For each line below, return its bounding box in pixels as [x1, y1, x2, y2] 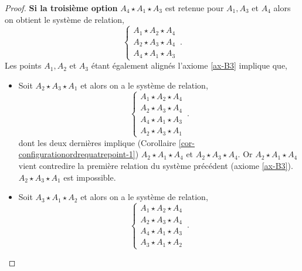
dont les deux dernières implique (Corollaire [18, 136, 177, 148]
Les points [5, 59, 42, 72]
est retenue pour [165, 2, 224, 13]
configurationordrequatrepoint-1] [18, 148, 135, 160]
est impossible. [63, 171, 116, 183]
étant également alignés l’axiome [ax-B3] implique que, [91, 59, 288, 72]
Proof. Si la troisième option [5, 2, 118, 13]
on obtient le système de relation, [5, 13, 124, 25]
